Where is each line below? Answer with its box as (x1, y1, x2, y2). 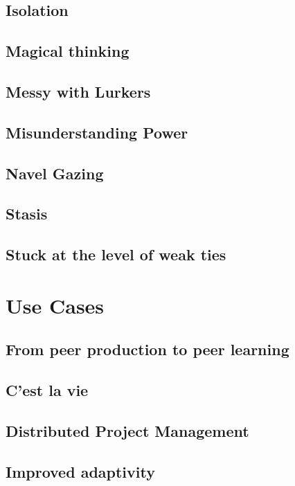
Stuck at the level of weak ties (6, 244, 226, 265)
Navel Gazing (6, 162, 104, 183)
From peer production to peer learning (6, 339, 289, 360)
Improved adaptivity (6, 460, 155, 482)
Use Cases (6, 291, 105, 319)
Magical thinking (6, 40, 129, 62)
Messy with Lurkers (6, 80, 151, 102)
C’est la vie (6, 379, 89, 401)
